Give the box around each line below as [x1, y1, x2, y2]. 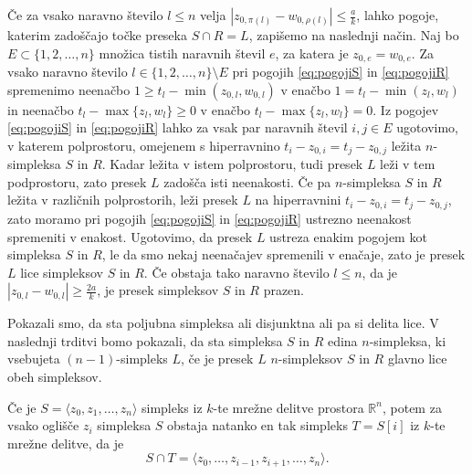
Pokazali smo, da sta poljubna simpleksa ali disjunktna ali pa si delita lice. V [7, 313, 439, 332]
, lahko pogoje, [356, 5, 439, 24]
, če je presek [181, 349, 254, 368]
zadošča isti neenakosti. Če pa [163, 172, 331, 191]
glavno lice [387, 349, 447, 368]
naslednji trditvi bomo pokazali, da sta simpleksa [7, 331, 283, 350]
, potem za [382, 397, 442, 417]
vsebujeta [7, 349, 60, 368]
